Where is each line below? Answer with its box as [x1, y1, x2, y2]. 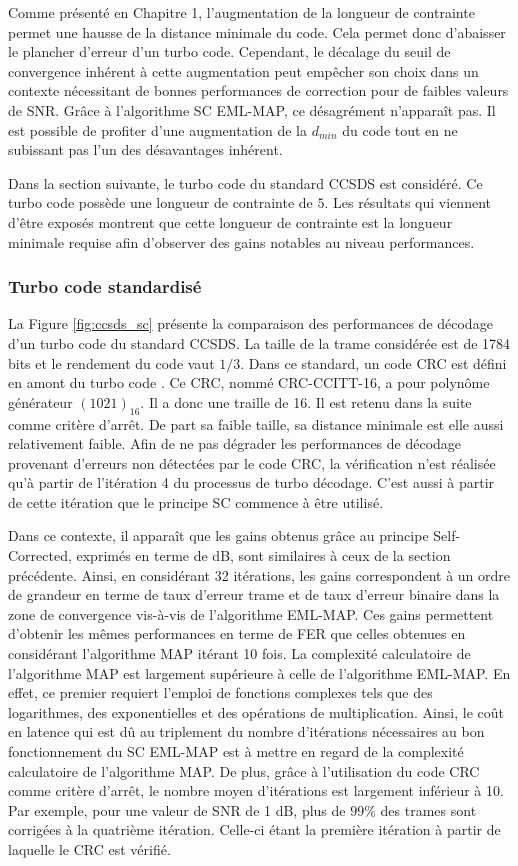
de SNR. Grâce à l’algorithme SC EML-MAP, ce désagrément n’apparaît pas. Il [8, 99, 496, 120]
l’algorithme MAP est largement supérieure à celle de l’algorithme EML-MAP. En [8, 662, 511, 683]
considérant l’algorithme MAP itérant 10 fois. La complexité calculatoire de [8, 643, 471, 664]
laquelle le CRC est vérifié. [8, 838, 171, 859]
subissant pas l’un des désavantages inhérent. [8, 139, 283, 160]
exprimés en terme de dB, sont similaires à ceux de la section [76, 545, 451, 566]
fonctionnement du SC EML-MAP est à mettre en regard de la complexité [8, 741, 464, 762]
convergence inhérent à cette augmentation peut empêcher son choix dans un [8, 60, 479, 81]
